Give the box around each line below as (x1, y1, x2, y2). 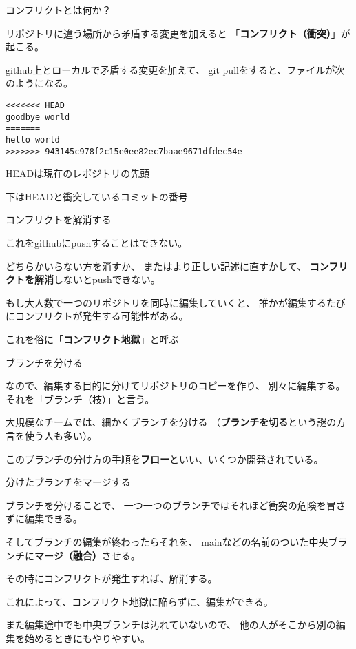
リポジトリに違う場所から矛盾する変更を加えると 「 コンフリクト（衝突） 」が (6, 25, 350, 40)
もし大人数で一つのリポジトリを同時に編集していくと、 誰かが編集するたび (6, 295, 346, 309)
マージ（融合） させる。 (34, 548, 140, 562)
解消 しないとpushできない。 (34, 272, 160, 287)
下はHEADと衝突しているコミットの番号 (6, 189, 188, 203)
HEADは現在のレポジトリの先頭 (6, 166, 150, 181)
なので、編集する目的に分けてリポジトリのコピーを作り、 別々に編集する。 (6, 378, 346, 393)
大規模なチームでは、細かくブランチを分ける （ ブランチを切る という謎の (6, 415, 337, 429)
